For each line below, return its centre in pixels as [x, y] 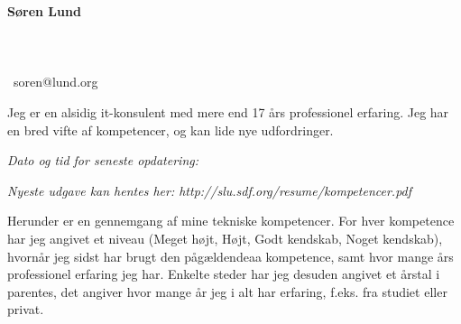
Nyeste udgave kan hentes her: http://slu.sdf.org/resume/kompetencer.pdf [210, 190]
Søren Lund [44, 11]
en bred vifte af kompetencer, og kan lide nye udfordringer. [171, 130]
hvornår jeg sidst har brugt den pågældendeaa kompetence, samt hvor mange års [230, 256]
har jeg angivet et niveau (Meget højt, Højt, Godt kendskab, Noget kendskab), [225, 238]
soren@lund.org [55, 82]
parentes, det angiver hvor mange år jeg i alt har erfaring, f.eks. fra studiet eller [227, 291]
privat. [26, 309]
